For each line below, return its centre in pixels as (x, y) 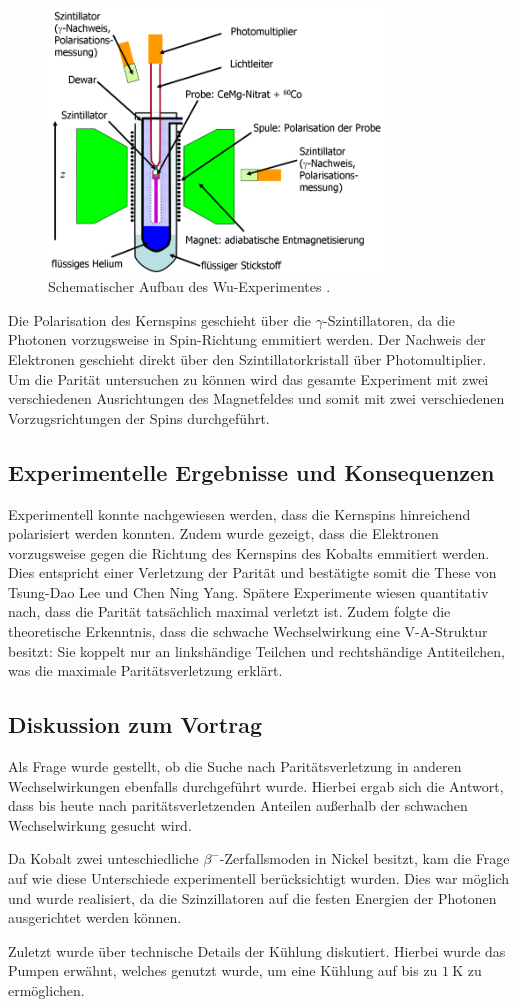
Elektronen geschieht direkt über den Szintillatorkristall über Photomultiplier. (247, 358)
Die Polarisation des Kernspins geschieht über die (160, 319)
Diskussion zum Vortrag (135, 724)
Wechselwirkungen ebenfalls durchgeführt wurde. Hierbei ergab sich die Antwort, (256, 785)
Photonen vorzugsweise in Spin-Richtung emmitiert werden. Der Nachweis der (247, 339)
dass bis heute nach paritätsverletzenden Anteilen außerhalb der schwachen (238, 805)
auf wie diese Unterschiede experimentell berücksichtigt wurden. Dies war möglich (259, 878)
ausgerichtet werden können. (95, 917)
